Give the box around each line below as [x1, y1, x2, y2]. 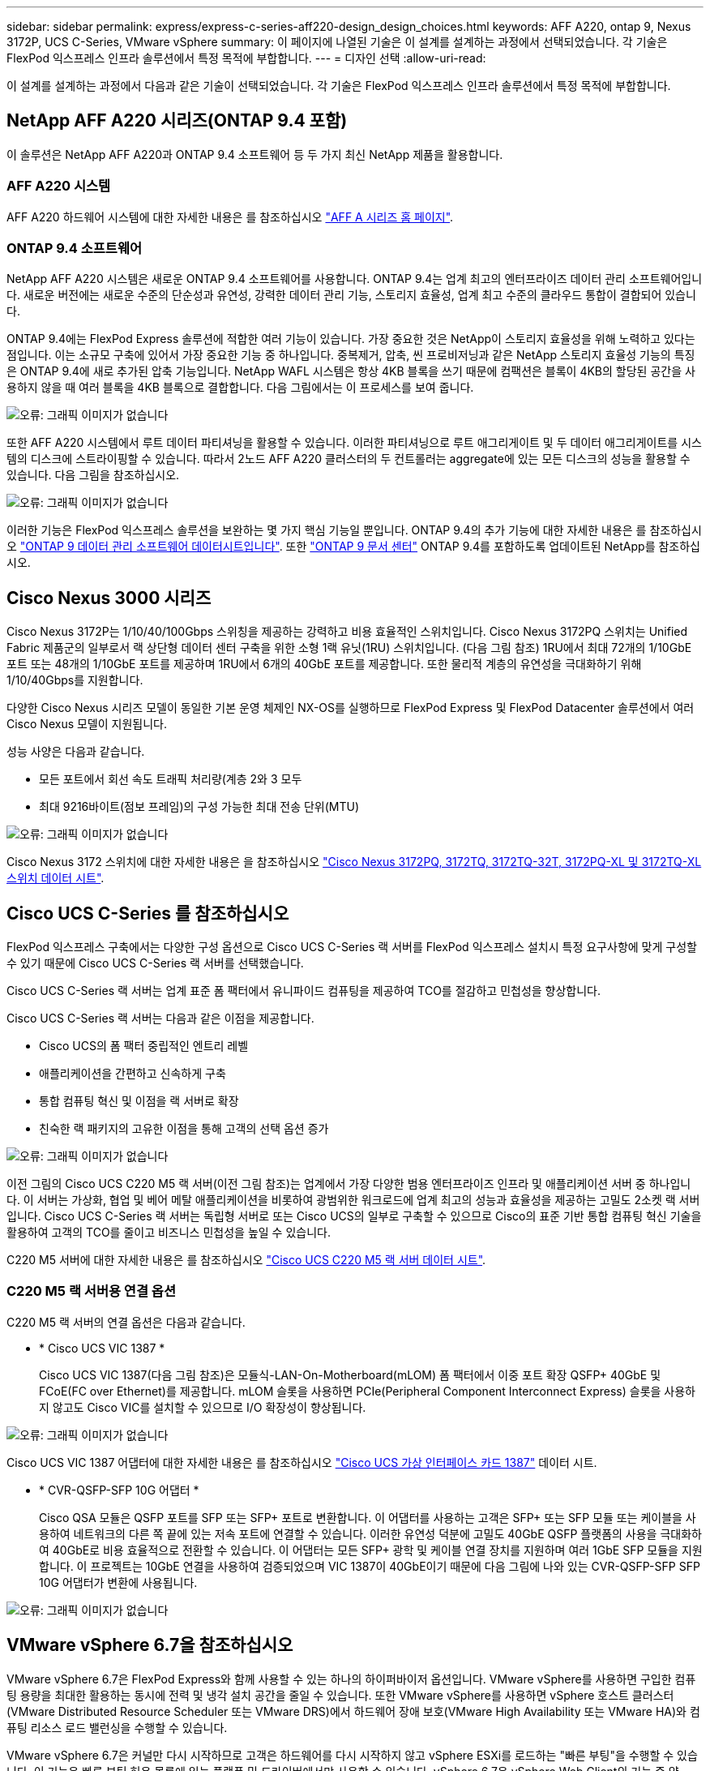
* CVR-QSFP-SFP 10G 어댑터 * [39, 1482, 199, 1497]
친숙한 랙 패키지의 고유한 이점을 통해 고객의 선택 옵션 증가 [39, 1121, 329, 1136]
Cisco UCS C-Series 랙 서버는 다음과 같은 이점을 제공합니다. [6, 1011, 314, 1026]
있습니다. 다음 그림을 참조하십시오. [6, 468, 180, 482]
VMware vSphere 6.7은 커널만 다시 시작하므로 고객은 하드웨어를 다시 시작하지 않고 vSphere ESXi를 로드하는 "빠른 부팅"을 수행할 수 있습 [6, 1747, 698, 1762]
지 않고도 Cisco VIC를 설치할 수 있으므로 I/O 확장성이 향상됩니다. [39, 1400, 366, 1414]
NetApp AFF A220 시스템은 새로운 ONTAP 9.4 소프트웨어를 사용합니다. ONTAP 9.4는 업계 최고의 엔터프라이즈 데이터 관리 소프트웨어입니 [6, 272, 703, 286]
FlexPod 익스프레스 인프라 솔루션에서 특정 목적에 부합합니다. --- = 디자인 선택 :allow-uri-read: [6, 51, 486, 65]
